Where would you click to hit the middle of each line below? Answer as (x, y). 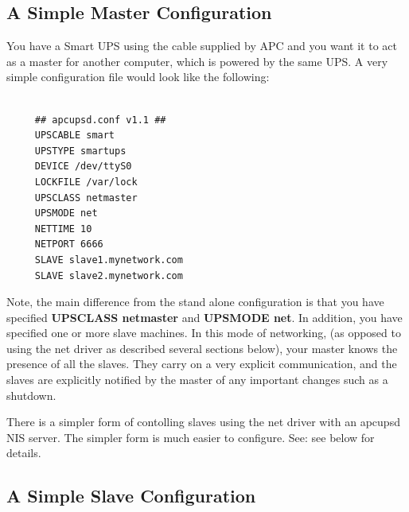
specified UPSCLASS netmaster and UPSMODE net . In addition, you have (204, 317)
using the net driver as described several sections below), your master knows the (202, 348)
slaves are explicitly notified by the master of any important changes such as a (197, 380)
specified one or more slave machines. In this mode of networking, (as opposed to (204, 333)
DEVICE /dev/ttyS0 (83, 167)
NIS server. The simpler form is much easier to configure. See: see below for (191, 437)
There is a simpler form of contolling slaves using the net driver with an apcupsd (203, 422)
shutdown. (31, 395)
